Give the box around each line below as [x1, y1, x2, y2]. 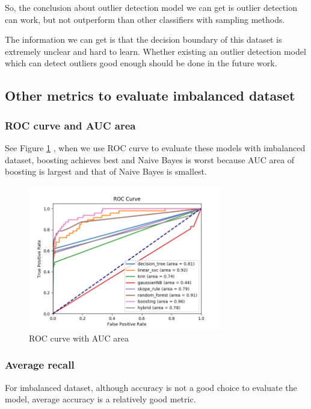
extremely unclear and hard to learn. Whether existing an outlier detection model [5, 45, 306, 57]
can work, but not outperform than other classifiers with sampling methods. [5, 13, 285, 25]
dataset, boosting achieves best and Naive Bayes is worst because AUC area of [5, 153, 295, 166]
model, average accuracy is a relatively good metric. [5, 393, 196, 405]
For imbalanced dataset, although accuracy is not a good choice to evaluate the [5, 381, 297, 393]
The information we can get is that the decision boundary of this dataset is [5, 33, 282, 46]
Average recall [5, 357, 75, 372]
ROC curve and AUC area [5, 117, 136, 133]
